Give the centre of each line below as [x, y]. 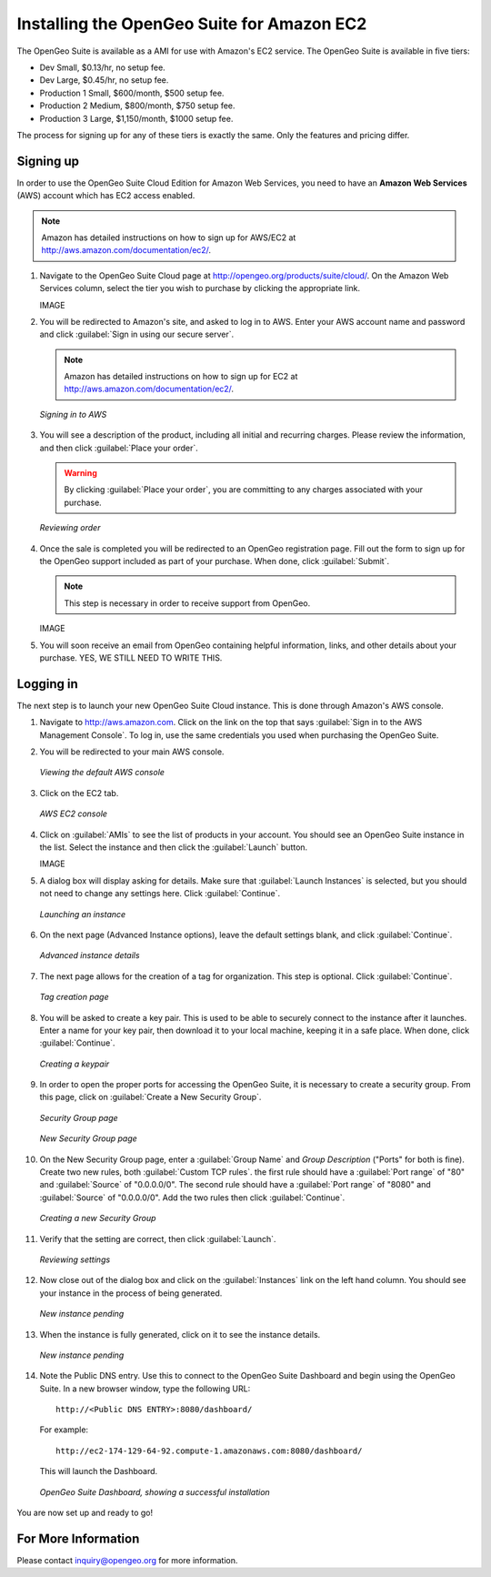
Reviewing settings [75, 1259]
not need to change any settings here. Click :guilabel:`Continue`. [160, 894]
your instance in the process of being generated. [131, 1293]
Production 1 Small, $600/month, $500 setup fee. [132, 93]
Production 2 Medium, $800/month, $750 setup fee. [137, 106]
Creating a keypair [75, 1064]
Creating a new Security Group [98, 1218]
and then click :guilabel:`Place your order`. [119, 448]
